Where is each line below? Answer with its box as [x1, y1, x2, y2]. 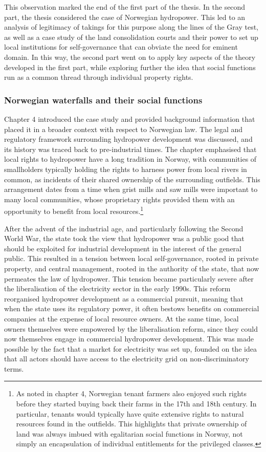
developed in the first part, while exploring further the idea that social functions [4, 61, 256, 72]
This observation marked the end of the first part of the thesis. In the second [4, 2, 246, 12]
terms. [4, 363, 24, 374]
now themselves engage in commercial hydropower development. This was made [4, 333, 254, 344]
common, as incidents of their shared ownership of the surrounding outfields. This [4, 174, 260, 184]
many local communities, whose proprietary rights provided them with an [4, 193, 235, 204]
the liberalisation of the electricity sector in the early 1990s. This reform [4, 283, 231, 294]
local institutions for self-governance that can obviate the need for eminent [4, 41, 238, 52]
